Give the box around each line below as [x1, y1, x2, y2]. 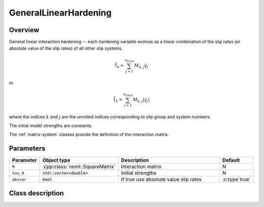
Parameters [9, 144, 45, 153]
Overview [9, 26, 40, 34]
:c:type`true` [222, 176, 251, 183]
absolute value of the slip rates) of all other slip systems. [9, 45, 123, 51]
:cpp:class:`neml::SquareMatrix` [42, 163, 116, 170]
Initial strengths [121, 169, 156, 176]
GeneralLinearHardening [9, 7, 112, 18]
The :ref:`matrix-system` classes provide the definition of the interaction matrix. [9, 132, 169, 137]
